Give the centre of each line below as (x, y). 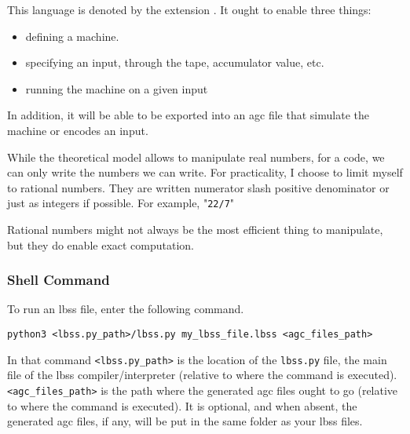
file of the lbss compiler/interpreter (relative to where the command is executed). (202, 375)
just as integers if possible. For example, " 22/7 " (121, 203)
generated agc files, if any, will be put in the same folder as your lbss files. (185, 421)
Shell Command (59, 280)
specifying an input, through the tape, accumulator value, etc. (175, 62)
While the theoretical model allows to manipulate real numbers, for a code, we (196, 157)
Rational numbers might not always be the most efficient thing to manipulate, (195, 229)
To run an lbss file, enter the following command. (126, 309)
